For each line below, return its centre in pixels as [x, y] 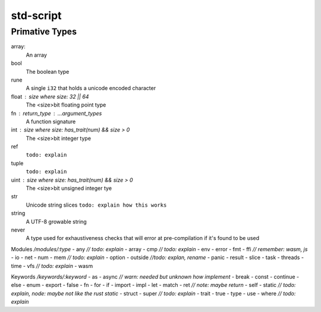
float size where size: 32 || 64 [50, 96]
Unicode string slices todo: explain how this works [96, 205]
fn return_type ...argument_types [56, 113]
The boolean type [48, 71]
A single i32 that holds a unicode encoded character [91, 88]
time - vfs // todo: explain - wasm [52, 266]
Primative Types [44, 32]
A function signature [51, 121]
